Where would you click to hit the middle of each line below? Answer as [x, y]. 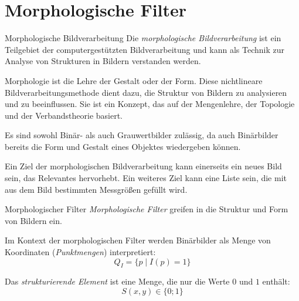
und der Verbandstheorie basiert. [64, 115]
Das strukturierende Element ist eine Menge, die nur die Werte [117, 281]
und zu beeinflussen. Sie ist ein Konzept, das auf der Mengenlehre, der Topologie [150, 104]
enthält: [276, 281]
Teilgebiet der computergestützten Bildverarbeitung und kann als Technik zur [145, 49]
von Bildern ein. [33, 220]
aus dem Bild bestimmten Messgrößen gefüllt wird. [96, 189]
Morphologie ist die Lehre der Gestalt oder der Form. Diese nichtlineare [134, 80]
